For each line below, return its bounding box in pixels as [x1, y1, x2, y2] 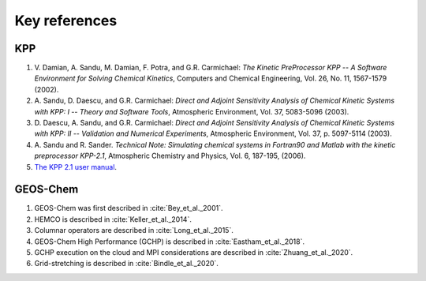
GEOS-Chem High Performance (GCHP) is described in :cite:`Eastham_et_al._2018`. [34, 237, 305, 246]
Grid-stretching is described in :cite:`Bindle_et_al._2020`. [34, 259, 219, 268]
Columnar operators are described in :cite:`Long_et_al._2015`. [34, 226, 234, 235]
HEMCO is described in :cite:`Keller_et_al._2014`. [34, 214, 192, 224]
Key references [14, 12, 118, 29]
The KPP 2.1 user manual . [34, 162, 118, 171]
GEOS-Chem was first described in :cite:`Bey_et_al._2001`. [34, 204, 224, 213]
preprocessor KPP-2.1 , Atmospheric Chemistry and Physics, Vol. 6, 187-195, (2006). [34, 151, 306, 161]
